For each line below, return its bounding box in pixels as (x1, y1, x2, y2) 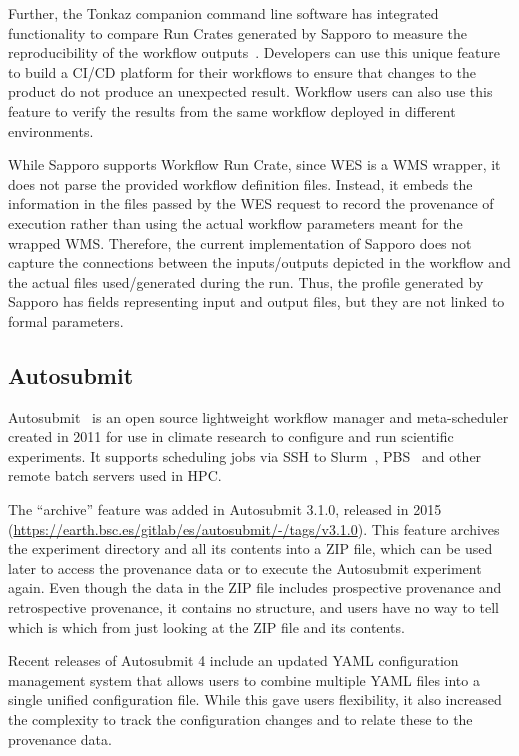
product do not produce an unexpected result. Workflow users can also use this (8, 81, 493, 102)
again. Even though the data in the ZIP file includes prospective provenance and (8, 577, 502, 598)
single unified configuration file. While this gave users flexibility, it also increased (8, 689, 502, 710)
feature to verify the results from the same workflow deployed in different (8, 100, 456, 121)
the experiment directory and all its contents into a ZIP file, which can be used (8, 538, 493, 559)
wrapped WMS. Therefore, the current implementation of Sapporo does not (8, 232, 472, 253)
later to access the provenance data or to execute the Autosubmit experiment (8, 557, 482, 578)
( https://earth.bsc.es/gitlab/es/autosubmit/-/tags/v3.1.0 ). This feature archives (8, 518, 500, 539)
